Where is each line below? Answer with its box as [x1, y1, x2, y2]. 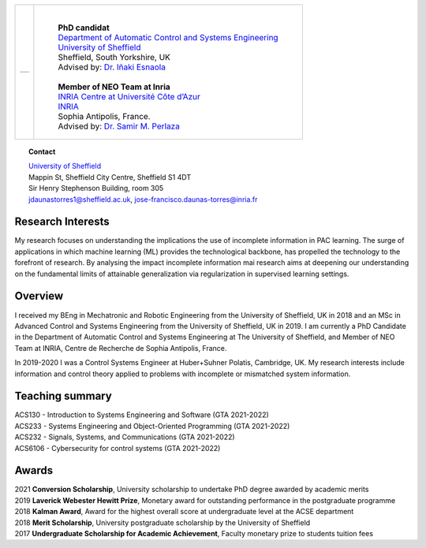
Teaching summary [14, 390, 112, 403]
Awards [14, 464, 54, 477]
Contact [28, 147, 56, 156]
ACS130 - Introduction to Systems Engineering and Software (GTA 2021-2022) [14, 410, 270, 419]
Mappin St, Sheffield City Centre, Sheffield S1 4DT [28, 172, 192, 181]
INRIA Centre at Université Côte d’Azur [58, 91, 200, 102]
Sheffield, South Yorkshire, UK [58, 52, 171, 62]
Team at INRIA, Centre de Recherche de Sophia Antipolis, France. [14, 343, 227, 352]
